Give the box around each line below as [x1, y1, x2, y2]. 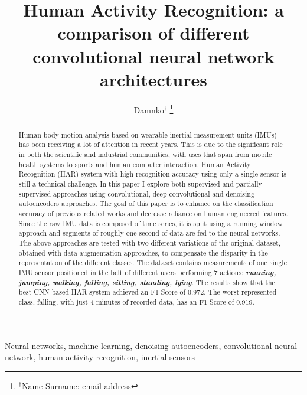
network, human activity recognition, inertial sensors [5, 351, 195, 363]
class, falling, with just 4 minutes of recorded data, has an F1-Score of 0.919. [18, 296, 254, 306]
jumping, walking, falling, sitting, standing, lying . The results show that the [18, 276, 275, 288]
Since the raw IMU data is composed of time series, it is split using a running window [18, 218, 283, 228]
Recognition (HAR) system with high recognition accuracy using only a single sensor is [18, 169, 286, 179]
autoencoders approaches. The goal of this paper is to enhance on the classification [18, 198, 273, 208]
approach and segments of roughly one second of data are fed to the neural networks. [18, 228, 280, 238]
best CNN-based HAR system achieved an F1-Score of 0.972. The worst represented [18, 287, 277, 297]
